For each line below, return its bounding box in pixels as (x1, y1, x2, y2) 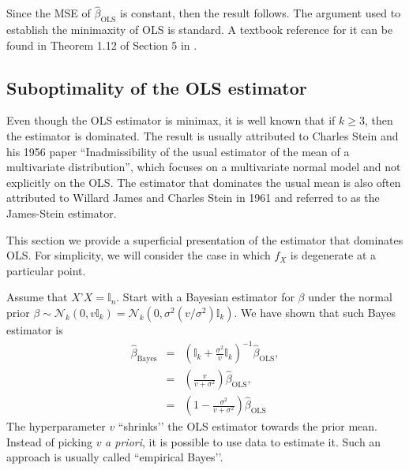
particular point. (6, 262, 86, 278)
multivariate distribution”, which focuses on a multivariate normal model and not (6, 159, 401, 175)
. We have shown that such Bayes (234, 304, 396, 320)
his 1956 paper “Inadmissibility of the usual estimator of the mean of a (6, 143, 350, 159)
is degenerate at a (290, 247, 377, 263)
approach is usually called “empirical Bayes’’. (6, 449, 223, 465)
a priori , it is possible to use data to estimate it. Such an (105, 433, 381, 449)
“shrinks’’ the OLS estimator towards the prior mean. (118, 418, 378, 435)
